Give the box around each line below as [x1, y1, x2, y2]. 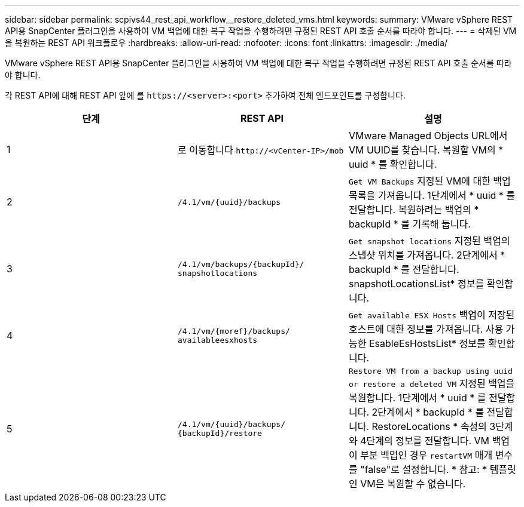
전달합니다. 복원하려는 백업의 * [348, 204, 479, 216]
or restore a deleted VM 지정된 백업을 [348, 377, 515, 389]
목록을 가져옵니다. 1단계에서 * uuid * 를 [348, 189, 516, 201]
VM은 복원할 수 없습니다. [360, 478, 466, 490]
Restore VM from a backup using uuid [348, 367, 513, 376]
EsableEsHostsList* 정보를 [368, 337, 486, 349]
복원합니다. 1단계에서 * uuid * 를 [348, 392, 486, 404]
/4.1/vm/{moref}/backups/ [177, 327, 290, 336]
